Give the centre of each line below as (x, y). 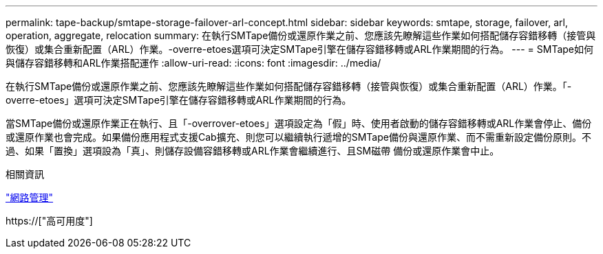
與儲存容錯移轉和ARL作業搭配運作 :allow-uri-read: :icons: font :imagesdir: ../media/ (193, 63)
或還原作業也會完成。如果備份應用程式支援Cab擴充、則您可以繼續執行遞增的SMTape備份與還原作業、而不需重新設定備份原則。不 (298, 137)
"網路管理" (30, 197)
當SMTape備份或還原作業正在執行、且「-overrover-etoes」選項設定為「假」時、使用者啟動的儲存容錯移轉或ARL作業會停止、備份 (299, 123)
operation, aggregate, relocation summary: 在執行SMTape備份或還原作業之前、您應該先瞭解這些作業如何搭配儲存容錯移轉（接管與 (301, 35)
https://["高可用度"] (49, 221)
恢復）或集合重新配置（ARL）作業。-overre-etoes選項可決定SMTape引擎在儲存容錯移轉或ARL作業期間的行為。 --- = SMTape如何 (300, 49)
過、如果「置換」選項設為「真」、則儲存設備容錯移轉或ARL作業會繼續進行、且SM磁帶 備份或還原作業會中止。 (253, 151)
